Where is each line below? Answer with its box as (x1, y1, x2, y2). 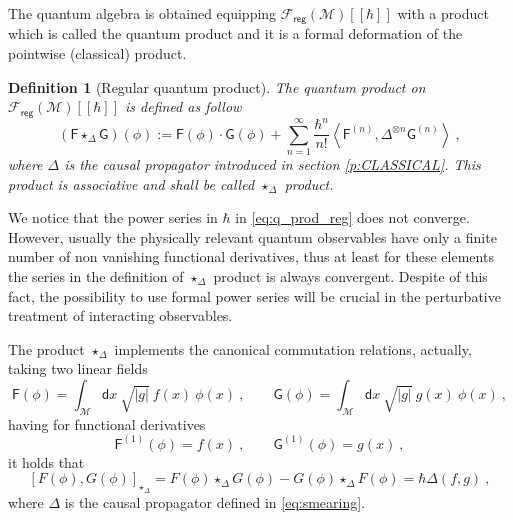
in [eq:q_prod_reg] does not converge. (235, 207, 470, 228)
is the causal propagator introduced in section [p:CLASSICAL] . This (64, 153, 481, 174)
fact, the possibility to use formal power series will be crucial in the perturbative (8, 285, 501, 306)
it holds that (8, 451, 85, 472)
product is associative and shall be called (8, 173, 255, 194)
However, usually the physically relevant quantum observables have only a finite (8, 226, 497, 247)
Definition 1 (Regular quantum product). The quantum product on (8, 76, 426, 97)
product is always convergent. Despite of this (213, 265, 488, 286)
